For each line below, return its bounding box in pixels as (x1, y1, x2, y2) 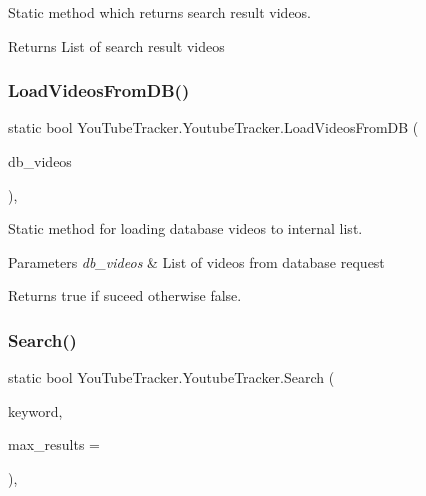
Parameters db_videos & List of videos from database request (8, 251, 385, 272)
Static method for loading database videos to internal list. (8, 218, 363, 239)
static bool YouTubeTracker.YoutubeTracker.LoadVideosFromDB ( (8, 117, 419, 138)
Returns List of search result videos (8, 35, 225, 56)
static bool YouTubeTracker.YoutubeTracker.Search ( (8, 367, 335, 388)
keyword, (8, 400, 63, 421)
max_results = (8, 434, 100, 455)
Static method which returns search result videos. (8, 2, 312, 22)
